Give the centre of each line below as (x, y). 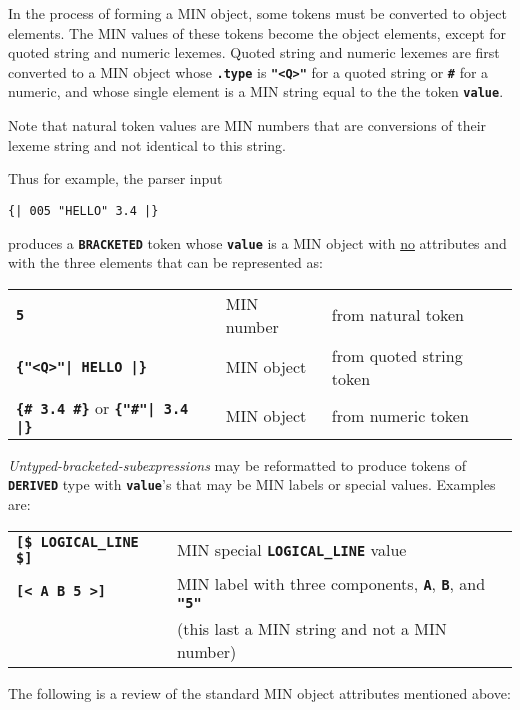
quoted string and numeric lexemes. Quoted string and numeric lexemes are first (254, 52)
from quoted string (397, 355)
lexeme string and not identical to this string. (147, 144)
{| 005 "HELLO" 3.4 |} (83, 210)
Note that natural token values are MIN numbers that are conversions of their (247, 125)
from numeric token (400, 415)
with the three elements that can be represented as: (165, 262)
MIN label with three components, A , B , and (331, 583)
